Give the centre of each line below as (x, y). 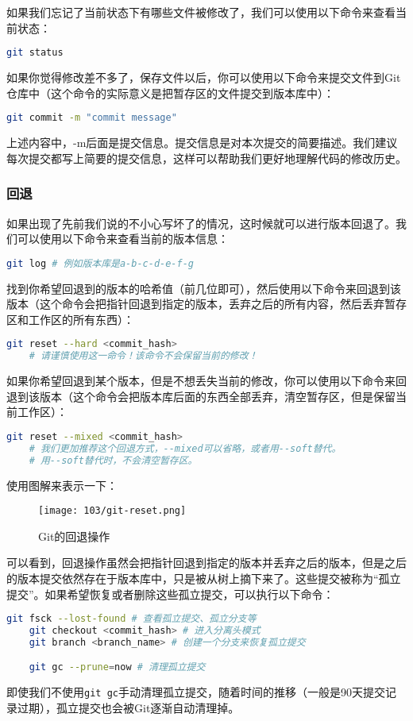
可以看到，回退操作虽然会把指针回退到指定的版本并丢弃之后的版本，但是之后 (206, 563)
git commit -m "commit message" (92, 118)
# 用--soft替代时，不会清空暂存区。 (113, 460)
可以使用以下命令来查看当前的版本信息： (123, 239)
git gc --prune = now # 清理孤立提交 (117, 667)
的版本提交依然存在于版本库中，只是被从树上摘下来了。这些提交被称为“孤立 (204, 578)
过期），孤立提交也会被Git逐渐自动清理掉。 (128, 707)
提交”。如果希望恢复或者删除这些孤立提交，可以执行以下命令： (170, 594)
